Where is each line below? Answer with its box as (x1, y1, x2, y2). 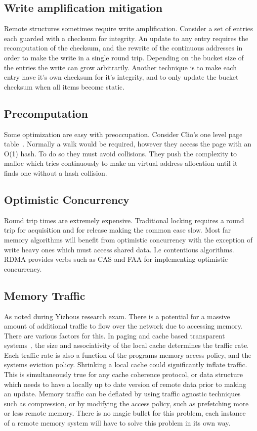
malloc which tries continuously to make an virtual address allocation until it (4, 158, 238, 168)
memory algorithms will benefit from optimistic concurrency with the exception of (4, 234, 253, 244)
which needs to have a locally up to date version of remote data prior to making (4, 379, 247, 389)
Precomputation (4, 105, 88, 121)
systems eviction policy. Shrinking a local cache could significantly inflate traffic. (4, 359, 247, 370)
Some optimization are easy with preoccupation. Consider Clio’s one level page (4, 129, 243, 139)
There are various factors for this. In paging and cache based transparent (4, 330, 225, 340)
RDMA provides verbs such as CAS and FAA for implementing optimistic (4, 254, 228, 264)
